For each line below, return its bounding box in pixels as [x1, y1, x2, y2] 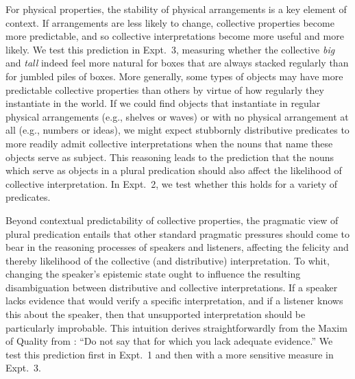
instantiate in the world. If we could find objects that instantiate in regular [5, 96, 321, 110]
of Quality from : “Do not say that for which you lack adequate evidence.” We [5, 334, 333, 348]
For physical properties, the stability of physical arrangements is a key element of [5, 2, 347, 16]
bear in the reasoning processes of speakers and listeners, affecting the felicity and [5, 240, 349, 254]
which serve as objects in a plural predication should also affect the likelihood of [5, 163, 342, 178]
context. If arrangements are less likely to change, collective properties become [5, 15, 334, 29]
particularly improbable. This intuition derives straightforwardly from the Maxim [5, 320, 347, 334]
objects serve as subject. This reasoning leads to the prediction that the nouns [5, 149, 334, 164]
